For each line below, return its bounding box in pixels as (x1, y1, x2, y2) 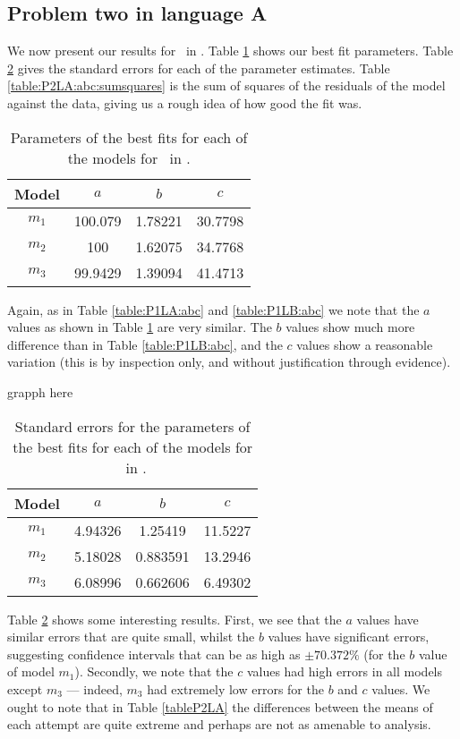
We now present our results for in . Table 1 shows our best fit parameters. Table (7, 41, 454, 60)
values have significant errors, (268, 627, 430, 646)
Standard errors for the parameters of (14, 415, 251, 437)
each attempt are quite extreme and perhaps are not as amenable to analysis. (7, 715, 431, 734)
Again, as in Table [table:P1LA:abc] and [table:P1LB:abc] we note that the (7, 300, 420, 319)
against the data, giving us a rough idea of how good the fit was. (7, 93, 362, 112)
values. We (371, 679, 430, 698)
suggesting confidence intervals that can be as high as (7, 644, 301, 663)
